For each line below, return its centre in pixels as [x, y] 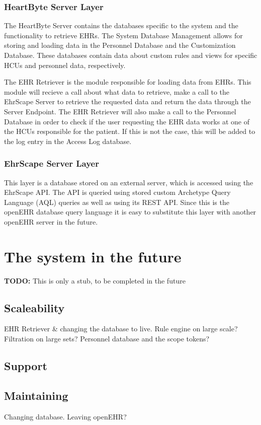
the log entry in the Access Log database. [68, 141]
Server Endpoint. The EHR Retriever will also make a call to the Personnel [120, 111]
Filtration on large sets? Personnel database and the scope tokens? [107, 339]
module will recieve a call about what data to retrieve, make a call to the [117, 91]
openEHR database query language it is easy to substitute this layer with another [130, 212]
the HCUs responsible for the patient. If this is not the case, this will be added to [130, 131]
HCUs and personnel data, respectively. [65, 65]
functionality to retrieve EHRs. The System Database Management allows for [123, 35]
